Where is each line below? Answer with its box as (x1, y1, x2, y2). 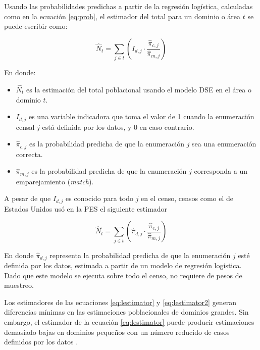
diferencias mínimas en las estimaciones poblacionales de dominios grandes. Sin (4, 307, 249, 317)
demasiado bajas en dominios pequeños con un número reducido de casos (4, 326, 230, 337)
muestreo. (4, 280, 34, 290)
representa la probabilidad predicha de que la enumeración (49, 249, 231, 260)
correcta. (16, 148, 43, 159)
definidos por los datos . (4, 336, 78, 347)
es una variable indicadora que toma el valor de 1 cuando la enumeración (28, 111, 254, 122)
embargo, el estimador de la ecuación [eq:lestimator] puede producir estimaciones (4, 317, 254, 327)
